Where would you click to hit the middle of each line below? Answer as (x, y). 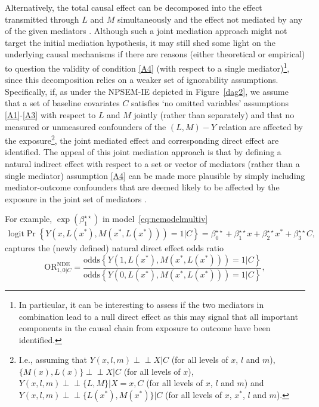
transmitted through (42, 19)
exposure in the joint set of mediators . (76, 198)
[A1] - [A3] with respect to (50, 115)
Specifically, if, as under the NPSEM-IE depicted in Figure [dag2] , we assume (147, 91)
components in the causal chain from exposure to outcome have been (145, 328)
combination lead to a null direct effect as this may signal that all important (158, 316)
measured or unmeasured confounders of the (86, 126)
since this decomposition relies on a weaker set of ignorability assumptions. (142, 80)
